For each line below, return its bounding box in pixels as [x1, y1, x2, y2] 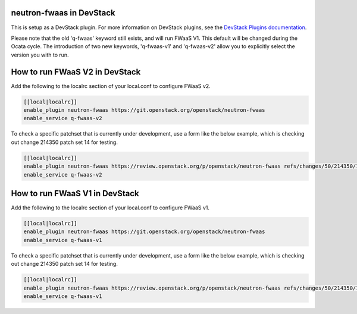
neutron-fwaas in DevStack [11, 8, 115, 18]
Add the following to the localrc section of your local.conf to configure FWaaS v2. [11, 82, 211, 89]
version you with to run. [11, 51, 69, 58]
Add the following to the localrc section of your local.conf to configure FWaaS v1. [11, 204, 210, 211]
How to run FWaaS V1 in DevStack [11, 188, 139, 199]
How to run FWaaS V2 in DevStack [11, 67, 141, 77]
